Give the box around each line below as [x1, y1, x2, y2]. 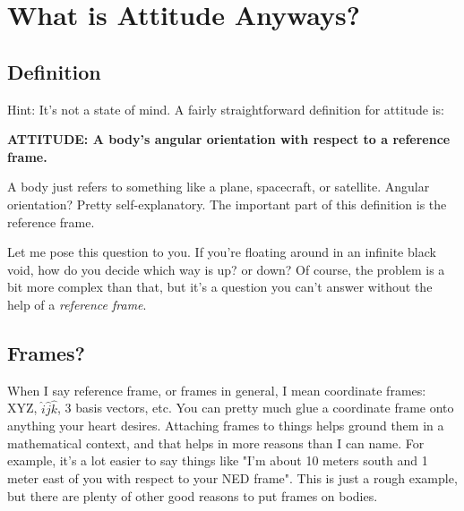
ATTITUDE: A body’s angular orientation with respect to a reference [7, 130, 451, 149]
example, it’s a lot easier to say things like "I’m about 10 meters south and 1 [7, 451, 428, 470]
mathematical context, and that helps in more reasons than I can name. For [7, 433, 425, 452]
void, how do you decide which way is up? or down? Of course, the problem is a [7, 260, 445, 278]
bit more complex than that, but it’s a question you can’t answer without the [7, 277, 433, 296]
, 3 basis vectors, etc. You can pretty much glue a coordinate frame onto [57, 398, 454, 417]
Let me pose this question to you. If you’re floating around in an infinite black [7, 243, 436, 261]
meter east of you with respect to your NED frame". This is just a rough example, [7, 468, 458, 487]
